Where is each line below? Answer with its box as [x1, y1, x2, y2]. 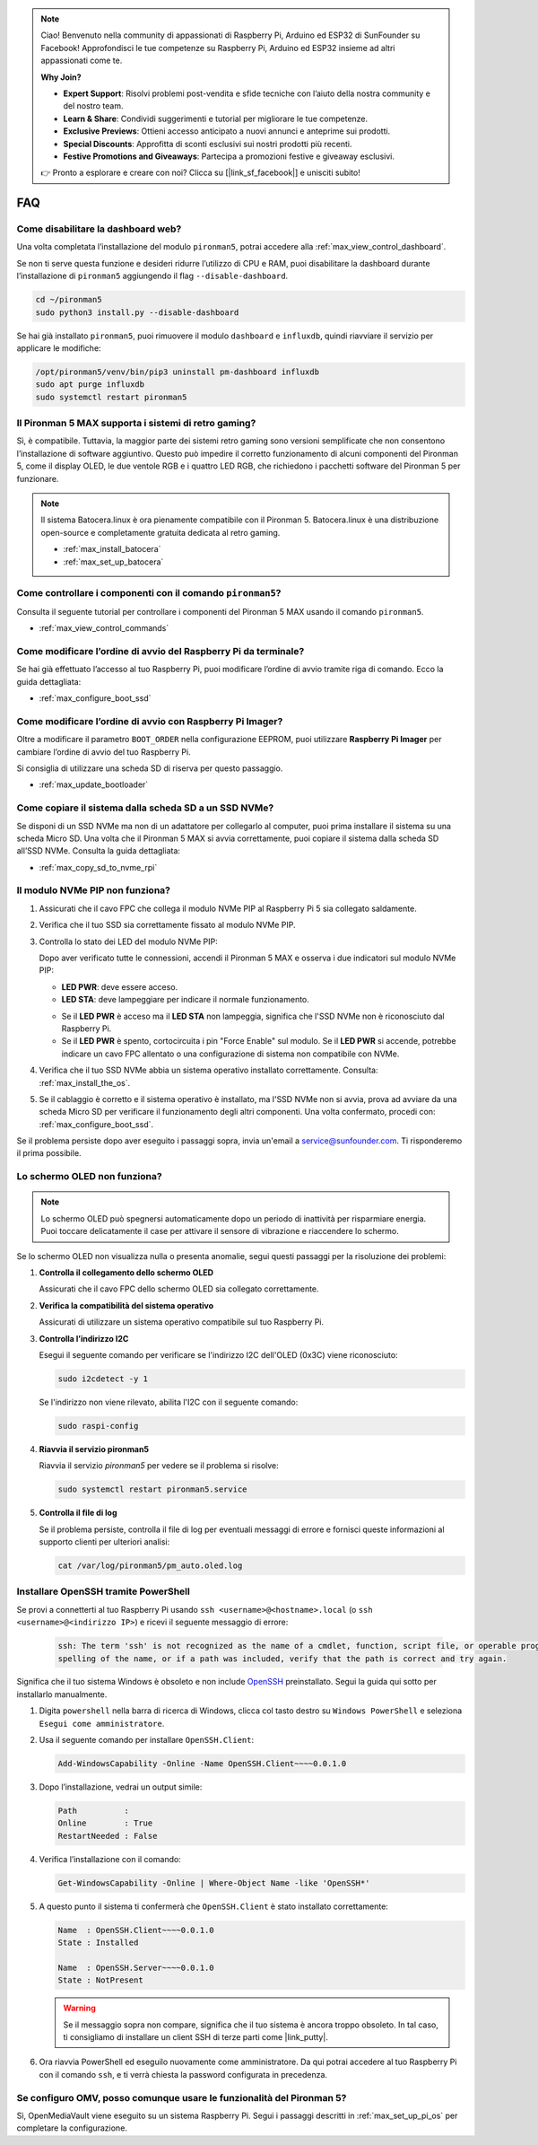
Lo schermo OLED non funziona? [16, 1170, 162, 1183]
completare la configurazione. [16, 2123, 127, 2133]
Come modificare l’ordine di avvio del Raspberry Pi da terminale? [16, 644, 305, 657]
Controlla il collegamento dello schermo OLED [39, 1266, 214, 1278]
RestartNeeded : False [57, 1831, 158, 1841]
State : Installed [57, 1938, 139, 1948]
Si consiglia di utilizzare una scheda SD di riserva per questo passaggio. [16, 763, 283, 774]
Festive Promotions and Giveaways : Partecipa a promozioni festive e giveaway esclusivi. [63, 151, 395, 162]
